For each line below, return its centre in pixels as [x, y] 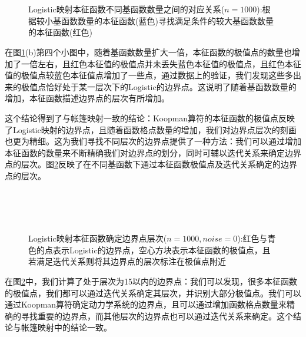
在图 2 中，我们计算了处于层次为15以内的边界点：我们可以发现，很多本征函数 [151, 281]
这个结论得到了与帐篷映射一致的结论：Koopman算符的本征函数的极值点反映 [150, 118]
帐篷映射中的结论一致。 [66, 327]
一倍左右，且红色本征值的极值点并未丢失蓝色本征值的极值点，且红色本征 [161, 63]
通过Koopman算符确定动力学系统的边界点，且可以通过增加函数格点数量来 [146, 304]
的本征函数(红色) [60, 32]
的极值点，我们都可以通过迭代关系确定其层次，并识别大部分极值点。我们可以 [153, 293]
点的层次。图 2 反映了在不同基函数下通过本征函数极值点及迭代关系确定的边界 [151, 164]
